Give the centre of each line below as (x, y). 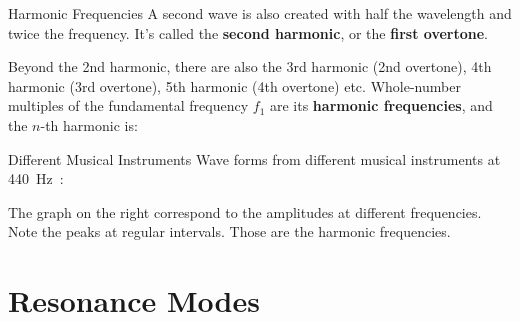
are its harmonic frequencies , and (381, 105)
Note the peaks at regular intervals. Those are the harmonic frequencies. (229, 231)
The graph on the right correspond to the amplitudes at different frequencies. (245, 211)
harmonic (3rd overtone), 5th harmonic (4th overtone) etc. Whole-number (234, 85)
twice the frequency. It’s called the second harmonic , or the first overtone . (248, 32)
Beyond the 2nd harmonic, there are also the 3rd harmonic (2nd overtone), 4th (250, 66)
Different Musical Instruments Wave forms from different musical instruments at (254, 158)
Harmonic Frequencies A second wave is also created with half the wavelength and (260, 13)
